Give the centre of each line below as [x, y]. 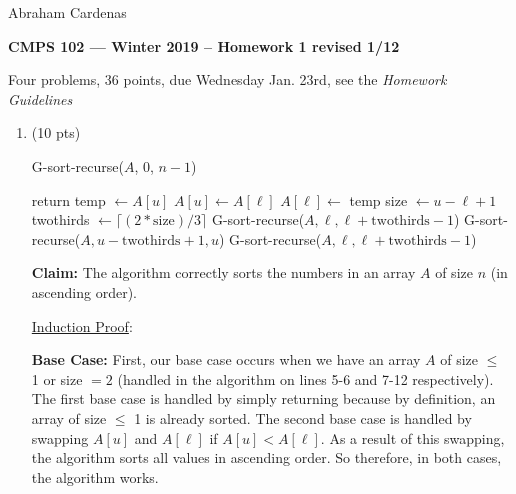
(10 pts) [56, 132]
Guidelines [40, 98]
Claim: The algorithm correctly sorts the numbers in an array [223, 272]
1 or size [57, 378]
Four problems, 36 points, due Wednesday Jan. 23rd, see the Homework [227, 79]
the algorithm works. [95, 476]
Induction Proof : [82, 325]
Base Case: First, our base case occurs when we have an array [226, 359]
